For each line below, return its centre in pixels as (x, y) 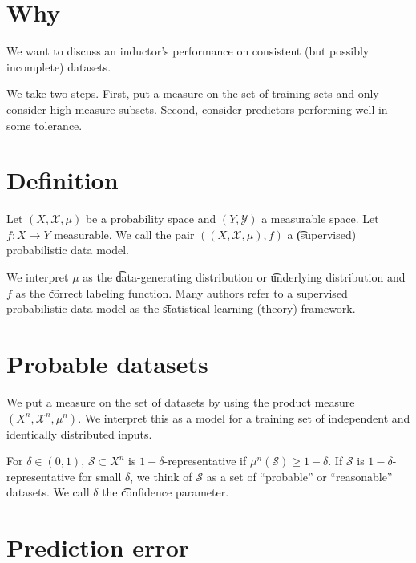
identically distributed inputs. (79, 433)
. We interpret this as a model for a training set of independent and (244, 417)
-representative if (205, 461)
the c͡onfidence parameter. (166, 492)
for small (100, 476)
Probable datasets (107, 363)
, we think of (161, 476)
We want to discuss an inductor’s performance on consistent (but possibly (188, 51)
